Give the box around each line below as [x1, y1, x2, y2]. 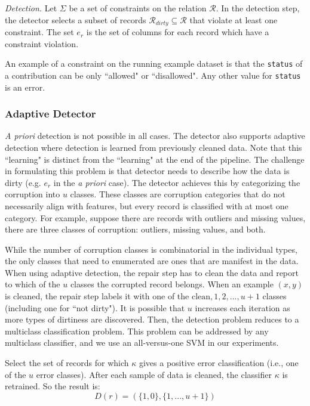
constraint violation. [5, 37, 79, 49]
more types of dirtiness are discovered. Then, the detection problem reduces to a [5, 313, 299, 326]
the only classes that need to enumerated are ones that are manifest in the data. [5, 255, 299, 267]
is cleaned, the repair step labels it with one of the [5, 290, 189, 302]
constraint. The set [5, 26, 74, 38]
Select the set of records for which [5, 357, 129, 369]
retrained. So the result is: [5, 380, 100, 392]
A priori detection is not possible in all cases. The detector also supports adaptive [5, 129, 305, 142]
